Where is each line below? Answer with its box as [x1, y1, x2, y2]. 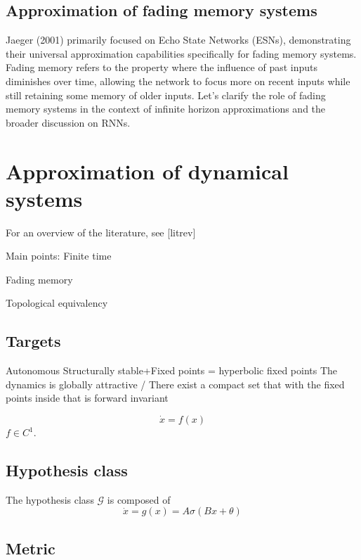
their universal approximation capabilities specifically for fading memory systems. [6, 46, 357, 61]
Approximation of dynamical [6, 156, 289, 185]
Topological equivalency [6, 295, 108, 310]
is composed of [107, 492, 171, 507]
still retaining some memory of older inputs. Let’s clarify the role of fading [6, 87, 326, 102]
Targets [6, 330, 61, 352]
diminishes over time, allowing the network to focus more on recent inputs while [6, 73, 350, 88]
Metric [6, 537, 55, 559]
